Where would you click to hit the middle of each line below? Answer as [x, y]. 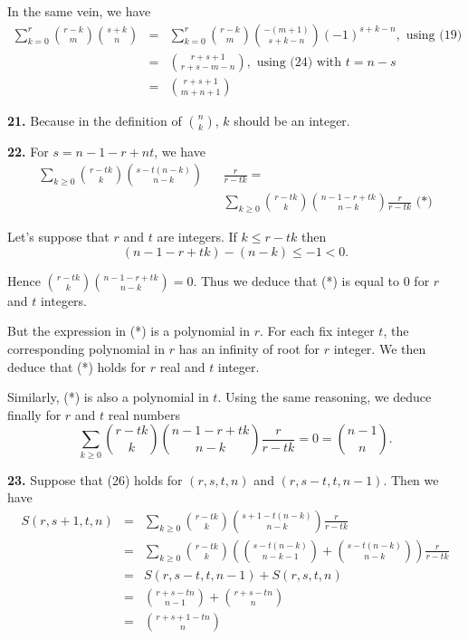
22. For [28, 151]
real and [182, 366]
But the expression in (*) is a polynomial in [129, 331]
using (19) [434, 35]
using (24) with [299, 62]
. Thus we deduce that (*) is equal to [296, 280]
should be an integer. [292, 120]
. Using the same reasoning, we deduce [325, 397]
